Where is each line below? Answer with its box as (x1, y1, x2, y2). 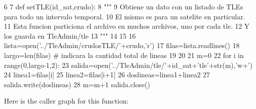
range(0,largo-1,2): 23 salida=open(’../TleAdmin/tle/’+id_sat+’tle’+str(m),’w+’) (4, 59, 253, 70)
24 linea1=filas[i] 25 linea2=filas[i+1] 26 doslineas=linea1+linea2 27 (4, 69, 210, 80)
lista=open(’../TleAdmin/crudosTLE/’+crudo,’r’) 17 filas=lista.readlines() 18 (4, 40, 240, 51)
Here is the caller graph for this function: (4, 96, 129, 106)
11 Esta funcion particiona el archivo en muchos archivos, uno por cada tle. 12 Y (4, 21, 250, 31)
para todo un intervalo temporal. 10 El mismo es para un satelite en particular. (4, 11, 246, 21)
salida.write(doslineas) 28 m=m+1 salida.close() (4, 79, 150, 89)
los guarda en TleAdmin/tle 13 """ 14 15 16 (4, 30, 136, 41)
